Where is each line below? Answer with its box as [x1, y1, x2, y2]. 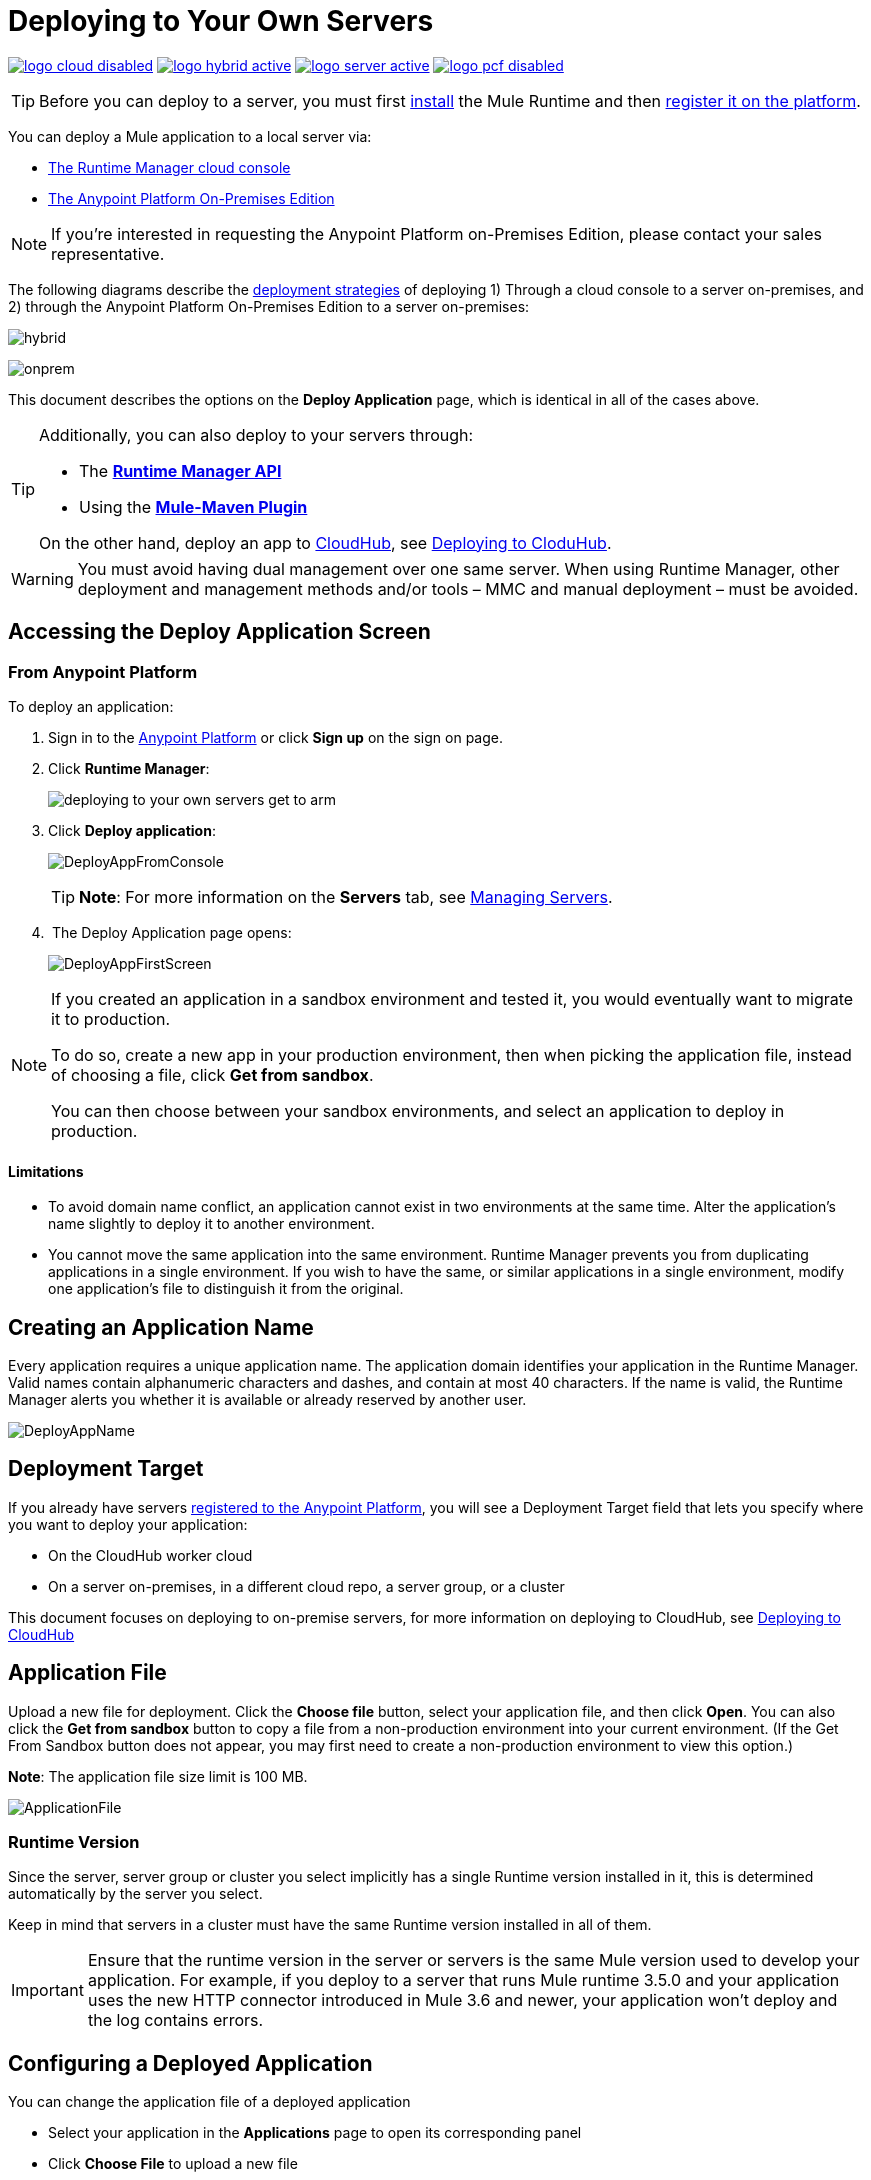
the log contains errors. [87, 2010, 264, 2031]
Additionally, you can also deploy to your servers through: [39, 424, 474, 445]
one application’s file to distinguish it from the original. [48, 1280, 404, 1298]
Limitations [8, 1162, 84, 1180]
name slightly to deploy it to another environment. [48, 1215, 375, 1233]
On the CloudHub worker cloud [48, 1546, 253, 1564]
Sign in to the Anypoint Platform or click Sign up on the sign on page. [48, 728, 503, 746]
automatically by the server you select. [8, 1885, 263, 1903]
